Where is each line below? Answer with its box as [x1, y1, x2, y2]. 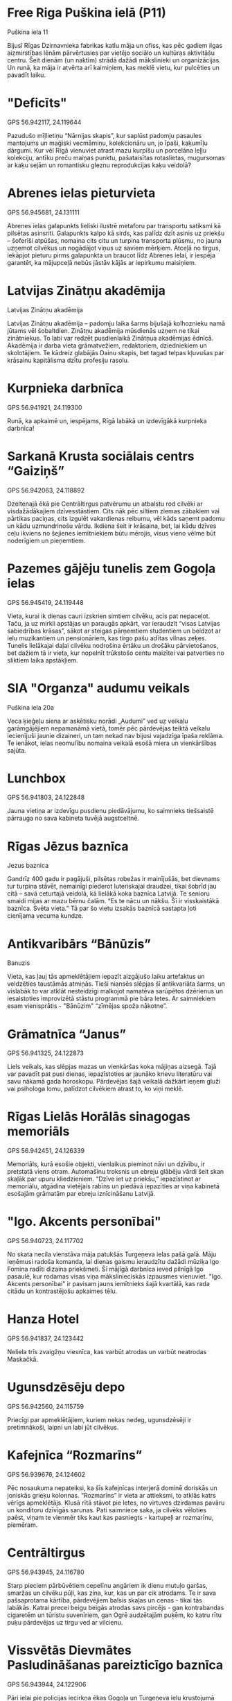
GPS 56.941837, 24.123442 [7, 1334, 84, 1343]
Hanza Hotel [7, 1311, 80, 1327]
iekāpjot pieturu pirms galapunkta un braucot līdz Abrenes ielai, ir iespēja [7, 251, 216, 259]
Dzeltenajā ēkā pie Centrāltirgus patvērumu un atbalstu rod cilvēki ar [7, 499, 203, 508]
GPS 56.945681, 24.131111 [7, 208, 80, 216]
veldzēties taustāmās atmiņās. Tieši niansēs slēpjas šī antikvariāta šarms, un [7, 980, 225, 988]
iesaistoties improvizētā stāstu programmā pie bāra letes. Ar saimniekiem [7, 994, 216, 1003]
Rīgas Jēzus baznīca [7, 838, 130, 854]
